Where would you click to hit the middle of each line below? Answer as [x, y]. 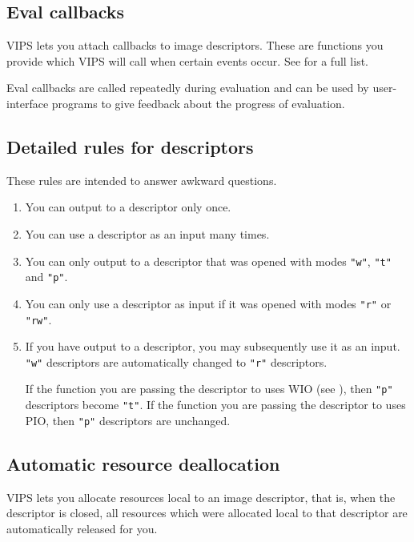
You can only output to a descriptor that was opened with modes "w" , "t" [208, 261]
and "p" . [46, 277]
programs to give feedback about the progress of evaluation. [198, 103]
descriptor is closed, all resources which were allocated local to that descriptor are [207, 513]
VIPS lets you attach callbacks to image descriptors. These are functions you [195, 45]
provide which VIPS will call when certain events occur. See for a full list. [188, 60]
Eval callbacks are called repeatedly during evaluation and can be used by [188, 88]
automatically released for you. [82, 528]
